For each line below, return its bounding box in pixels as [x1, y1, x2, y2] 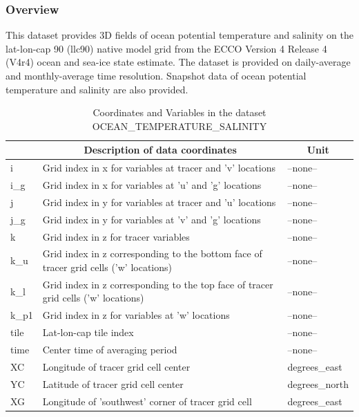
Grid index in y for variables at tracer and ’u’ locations [42, 194, 276, 209]
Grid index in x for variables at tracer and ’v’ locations [42, 160, 275, 175]
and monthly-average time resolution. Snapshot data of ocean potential [6, 68, 307, 82]
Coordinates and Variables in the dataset [93, 105, 266, 120]
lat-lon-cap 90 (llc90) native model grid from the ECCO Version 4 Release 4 [6, 41, 327, 55]
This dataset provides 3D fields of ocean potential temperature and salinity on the [6, 28, 353, 42]
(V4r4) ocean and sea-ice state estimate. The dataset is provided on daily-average [6, 55, 351, 69]
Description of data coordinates [84, 142, 237, 157]
